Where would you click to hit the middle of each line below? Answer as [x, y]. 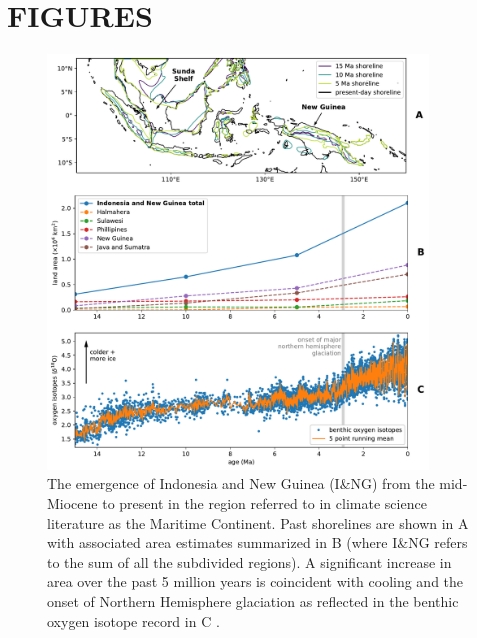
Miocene [72, 503]
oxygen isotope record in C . [133, 620]
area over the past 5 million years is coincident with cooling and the [255, 581]
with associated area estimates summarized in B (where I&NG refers [257, 542]
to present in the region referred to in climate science [264, 503]
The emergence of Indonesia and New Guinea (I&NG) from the [241, 483]
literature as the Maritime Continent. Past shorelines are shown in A [258, 522]
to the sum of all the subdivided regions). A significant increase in [249, 561]
